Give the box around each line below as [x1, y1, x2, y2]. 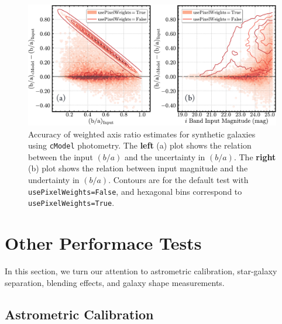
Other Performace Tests [5, 231, 202, 255]
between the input [28, 150, 93, 163]
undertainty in [28, 174, 80, 186]
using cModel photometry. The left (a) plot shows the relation [28, 139, 252, 151]
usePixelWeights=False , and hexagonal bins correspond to [28, 185, 242, 197]
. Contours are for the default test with [108, 174, 249, 186]
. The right [233, 150, 276, 163]
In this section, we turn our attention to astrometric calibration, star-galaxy [5, 265, 277, 277]
